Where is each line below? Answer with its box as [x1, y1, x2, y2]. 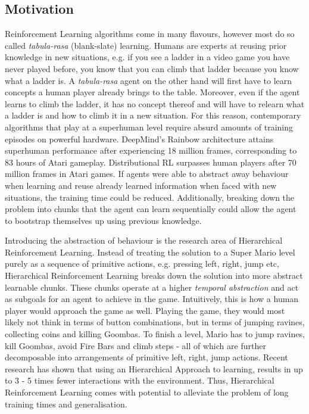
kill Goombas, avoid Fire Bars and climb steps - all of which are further [5, 339, 266, 351]
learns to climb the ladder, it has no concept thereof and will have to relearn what [5, 97, 305, 110]
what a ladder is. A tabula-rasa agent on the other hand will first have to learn [5, 74, 292, 86]
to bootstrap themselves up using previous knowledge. [5, 214, 202, 226]
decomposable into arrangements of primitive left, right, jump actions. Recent [5, 351, 288, 363]
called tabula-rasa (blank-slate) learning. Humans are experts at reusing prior [5, 39, 287, 51]
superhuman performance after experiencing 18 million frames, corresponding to [5, 144, 297, 157]
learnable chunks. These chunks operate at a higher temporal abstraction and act [5, 281, 299, 293]
